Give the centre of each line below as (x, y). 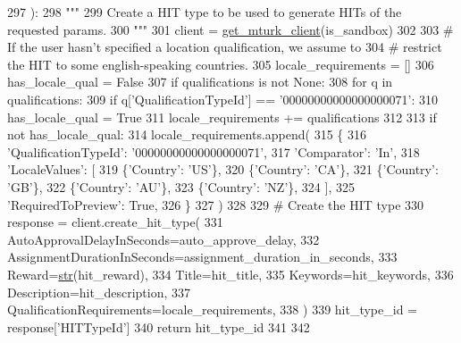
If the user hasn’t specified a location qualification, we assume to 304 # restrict (225, 47)
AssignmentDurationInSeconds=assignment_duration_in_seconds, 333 (202, 257)
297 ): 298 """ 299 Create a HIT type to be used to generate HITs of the (205, 12)
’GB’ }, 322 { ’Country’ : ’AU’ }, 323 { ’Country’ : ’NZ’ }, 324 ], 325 (181, 186)
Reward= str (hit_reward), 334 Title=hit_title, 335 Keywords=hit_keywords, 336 (230, 274)
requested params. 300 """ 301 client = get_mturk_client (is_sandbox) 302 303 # (230, 29)
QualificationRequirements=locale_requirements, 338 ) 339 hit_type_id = (212, 310)
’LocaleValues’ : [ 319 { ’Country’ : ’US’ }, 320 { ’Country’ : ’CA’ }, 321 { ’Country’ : (223, 169)
